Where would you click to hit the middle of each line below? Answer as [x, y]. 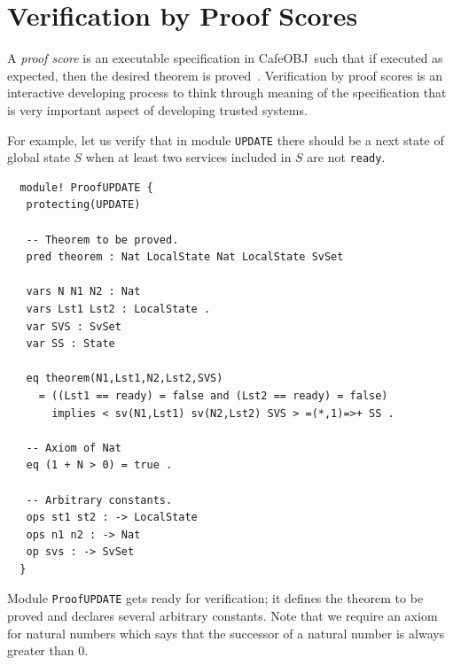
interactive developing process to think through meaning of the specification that [227, 93]
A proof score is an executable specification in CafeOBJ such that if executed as [225, 58]
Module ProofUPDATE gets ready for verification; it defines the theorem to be [215, 598]
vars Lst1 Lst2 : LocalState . [118, 309]
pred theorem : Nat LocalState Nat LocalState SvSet [185, 257]
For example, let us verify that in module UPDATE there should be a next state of [226, 139]
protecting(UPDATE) [83, 205]
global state [39, 157]
